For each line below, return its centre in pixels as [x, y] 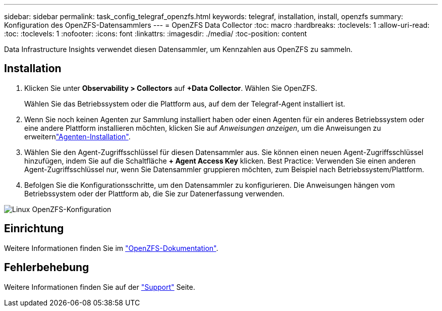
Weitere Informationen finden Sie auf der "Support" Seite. [100, 287]
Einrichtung [34, 229]
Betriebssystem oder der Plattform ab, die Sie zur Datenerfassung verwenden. [154, 193]
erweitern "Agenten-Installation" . [77, 136]
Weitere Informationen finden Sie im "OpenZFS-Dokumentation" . [111, 248]
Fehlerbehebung [47, 268]
